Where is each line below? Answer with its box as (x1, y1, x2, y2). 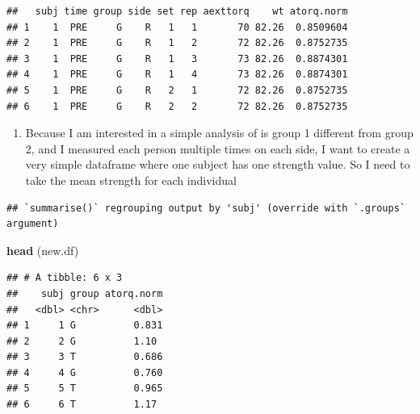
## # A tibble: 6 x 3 (6, 272, 123, 284)
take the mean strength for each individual (25, 171, 237, 188)
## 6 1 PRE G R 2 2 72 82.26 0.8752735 (6, 100, 348, 112)
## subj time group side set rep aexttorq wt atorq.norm (6, 6, 348, 17)
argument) (6, 218, 59, 230)
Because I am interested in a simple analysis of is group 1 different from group (25, 124, 414, 141)
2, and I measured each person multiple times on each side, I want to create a (25, 140, 410, 157)
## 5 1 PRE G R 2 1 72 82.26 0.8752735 (6, 84, 348, 96)
